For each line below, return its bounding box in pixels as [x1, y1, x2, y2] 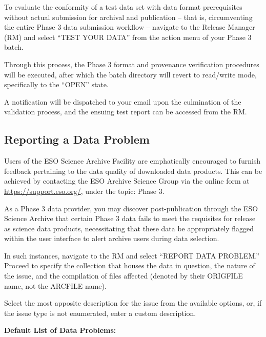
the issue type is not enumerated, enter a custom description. [4, 307, 196, 318]
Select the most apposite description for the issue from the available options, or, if [4, 298, 262, 308]
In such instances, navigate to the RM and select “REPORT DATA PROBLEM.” [4, 250, 259, 261]
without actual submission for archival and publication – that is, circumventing [4, 11, 253, 22]
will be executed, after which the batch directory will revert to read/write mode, [4, 69, 257, 80]
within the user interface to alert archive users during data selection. [4, 233, 219, 244]
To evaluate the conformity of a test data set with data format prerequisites [4, 2, 242, 12]
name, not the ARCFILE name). [4, 280, 107, 291]
